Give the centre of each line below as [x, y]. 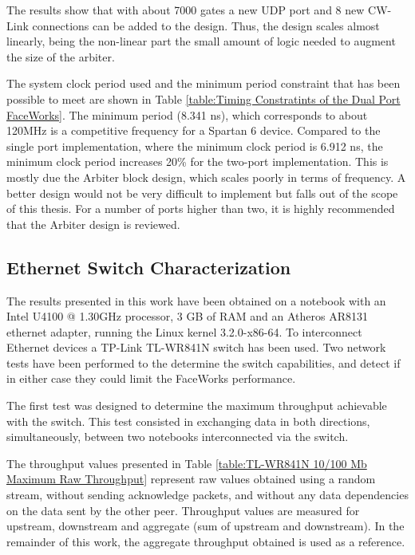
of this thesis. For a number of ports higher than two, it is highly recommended [201, 209]
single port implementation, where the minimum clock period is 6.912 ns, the [195, 146]
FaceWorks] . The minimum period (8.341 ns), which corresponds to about [187, 114]
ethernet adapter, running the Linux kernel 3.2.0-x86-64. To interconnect [184, 331]
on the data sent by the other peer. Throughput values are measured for [183, 510]
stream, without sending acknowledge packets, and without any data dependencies [207, 495]
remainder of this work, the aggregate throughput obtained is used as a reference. [206, 541]
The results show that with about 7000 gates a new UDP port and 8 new [186, 10]
